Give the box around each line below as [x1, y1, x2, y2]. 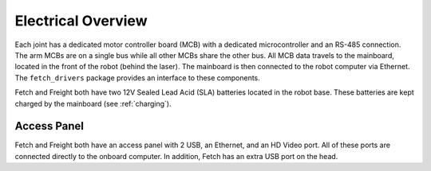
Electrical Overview [14, 12, 148, 29]
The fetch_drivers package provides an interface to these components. [14, 72, 261, 83]
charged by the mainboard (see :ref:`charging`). [14, 99, 172, 108]
